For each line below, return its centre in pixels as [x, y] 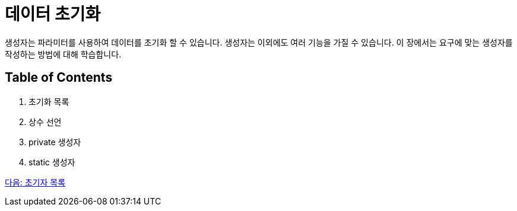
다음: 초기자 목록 [35, 182]
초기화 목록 [49, 101]
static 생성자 [52, 162]
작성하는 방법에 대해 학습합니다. [63, 54]
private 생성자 [55, 142]
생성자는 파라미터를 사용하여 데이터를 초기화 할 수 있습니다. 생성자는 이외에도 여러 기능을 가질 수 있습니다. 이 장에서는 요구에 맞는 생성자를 [259, 42]
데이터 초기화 [53, 14]
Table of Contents [59, 78]
